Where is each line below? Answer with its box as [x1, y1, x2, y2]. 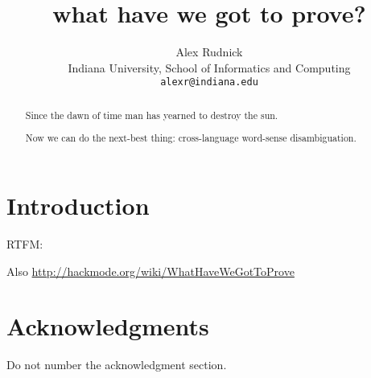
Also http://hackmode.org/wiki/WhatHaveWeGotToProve [6, 262, 295, 279]
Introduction [6, 188, 150, 221]
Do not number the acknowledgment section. [6, 356, 227, 373]
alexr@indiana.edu [160, 76, 258, 88]
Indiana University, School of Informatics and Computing [68, 59, 351, 76]
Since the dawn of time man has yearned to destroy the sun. [25, 108, 278, 121]
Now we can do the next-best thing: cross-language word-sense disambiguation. [25, 131, 357, 145]
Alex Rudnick [175, 43, 243, 60]
